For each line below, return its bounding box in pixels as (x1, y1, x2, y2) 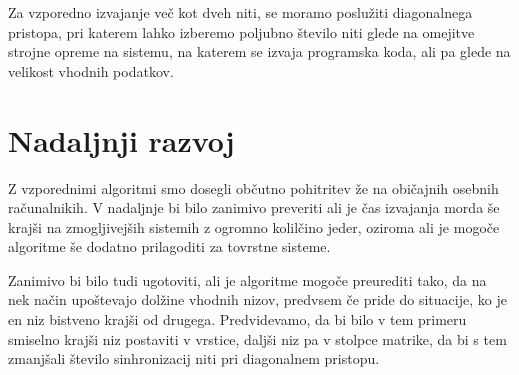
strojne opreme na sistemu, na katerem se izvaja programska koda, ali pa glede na (8, 41, 511, 62)
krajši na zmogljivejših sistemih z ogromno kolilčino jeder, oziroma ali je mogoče (8, 216, 500, 237)
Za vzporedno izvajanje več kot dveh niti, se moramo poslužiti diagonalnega (8, 2, 473, 22)
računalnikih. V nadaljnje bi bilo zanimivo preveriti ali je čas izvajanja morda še (8, 197, 500, 218)
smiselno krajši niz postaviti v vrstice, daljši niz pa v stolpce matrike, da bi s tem (8, 328, 507, 349)
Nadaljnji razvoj (8, 119, 235, 160)
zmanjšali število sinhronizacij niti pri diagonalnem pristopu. (8, 348, 380, 369)
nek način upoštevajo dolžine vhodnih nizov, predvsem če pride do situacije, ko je (8, 289, 507, 310)
